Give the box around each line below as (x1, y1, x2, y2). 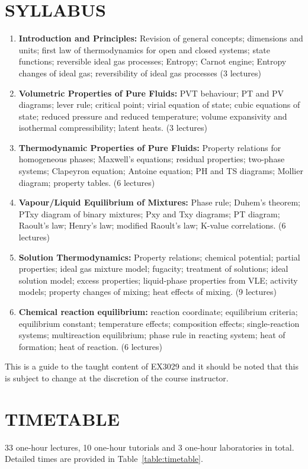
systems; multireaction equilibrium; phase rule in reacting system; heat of (18, 329, 285, 341)
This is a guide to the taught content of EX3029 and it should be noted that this (5, 360, 299, 372)
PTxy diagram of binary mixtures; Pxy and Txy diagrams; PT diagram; (18, 207, 280, 220)
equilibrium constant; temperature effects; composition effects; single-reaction (18, 317, 300, 329)
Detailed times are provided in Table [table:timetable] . (5, 452, 203, 465)
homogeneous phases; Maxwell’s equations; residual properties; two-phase (18, 153, 285, 165)
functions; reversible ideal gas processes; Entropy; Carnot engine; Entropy (18, 55, 287, 68)
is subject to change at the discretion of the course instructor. (5, 371, 229, 384)
